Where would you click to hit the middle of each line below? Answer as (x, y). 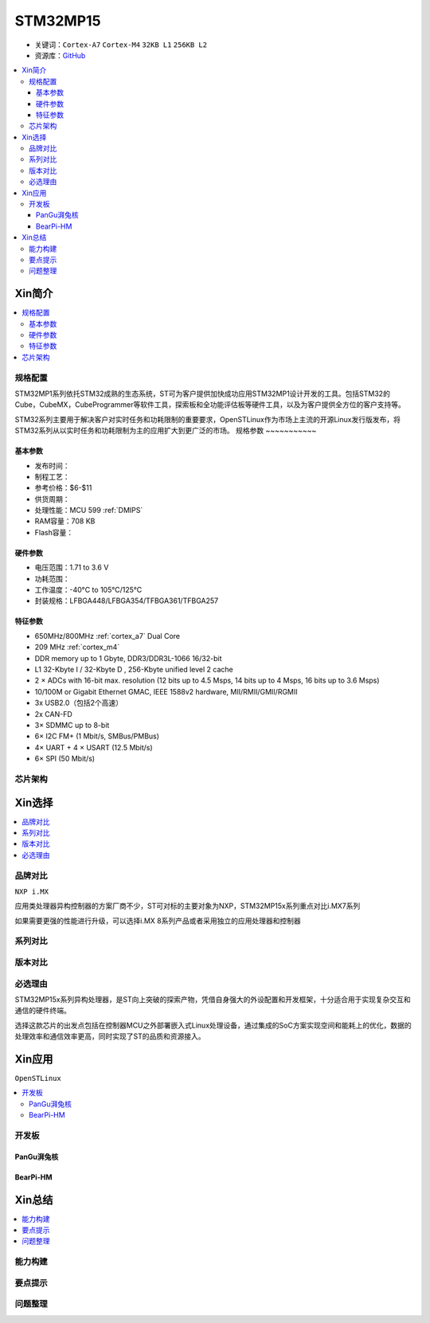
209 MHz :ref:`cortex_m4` (77, 647)
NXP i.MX (32, 891)
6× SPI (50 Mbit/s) (65, 759)
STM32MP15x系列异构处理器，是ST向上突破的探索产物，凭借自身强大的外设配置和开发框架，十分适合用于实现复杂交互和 (213, 999)
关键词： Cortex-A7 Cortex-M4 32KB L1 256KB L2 (121, 45)
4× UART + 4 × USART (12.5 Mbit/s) (94, 747)
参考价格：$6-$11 (63, 488)
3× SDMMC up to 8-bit (72, 725)
